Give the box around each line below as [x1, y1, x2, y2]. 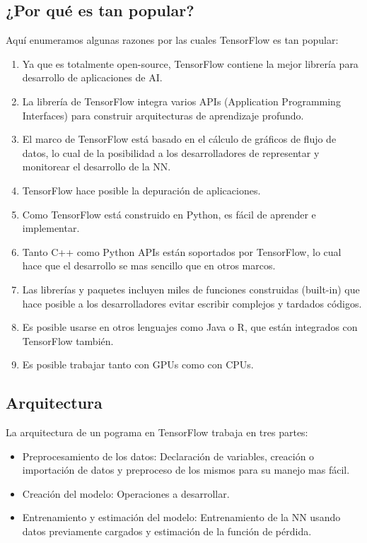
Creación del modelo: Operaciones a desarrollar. [22, 486, 230, 501]
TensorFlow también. [22, 333, 114, 348]
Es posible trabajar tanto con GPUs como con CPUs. [22, 357, 254, 372]
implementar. [22, 221, 80, 235]
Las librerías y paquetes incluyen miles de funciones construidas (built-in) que [22, 281, 360, 296]
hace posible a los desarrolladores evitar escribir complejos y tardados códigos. [22, 296, 362, 310]
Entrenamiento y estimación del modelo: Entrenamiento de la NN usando [22, 510, 341, 525]
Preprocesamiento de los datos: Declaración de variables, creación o [22, 448, 315, 463]
